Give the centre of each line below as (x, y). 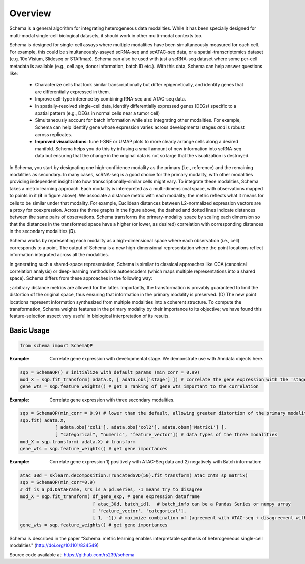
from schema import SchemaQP (56, 346)
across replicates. (53, 135)
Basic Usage (29, 331)
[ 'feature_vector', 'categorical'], (139, 511)
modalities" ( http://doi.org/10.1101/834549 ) (54, 545)
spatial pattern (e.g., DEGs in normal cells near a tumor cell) (97, 113)
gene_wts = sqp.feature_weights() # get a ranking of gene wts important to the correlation (139, 387)
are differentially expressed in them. (72, 92)
